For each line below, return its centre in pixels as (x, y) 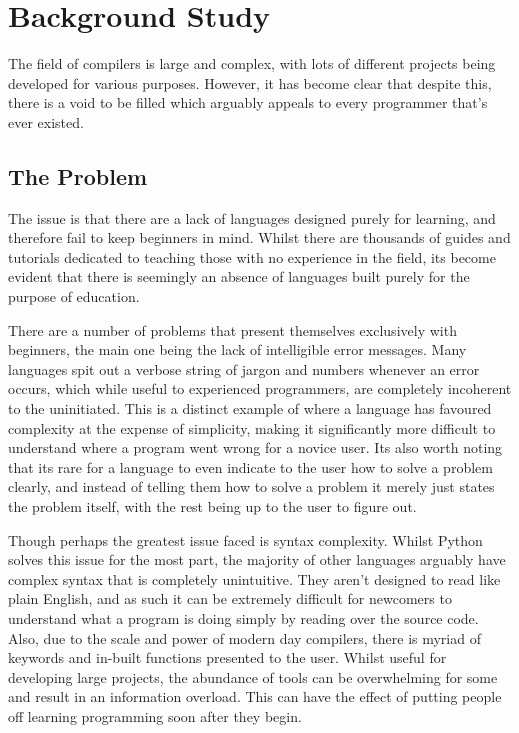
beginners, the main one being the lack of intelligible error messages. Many (237, 349)
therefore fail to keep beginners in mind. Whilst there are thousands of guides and (259, 237)
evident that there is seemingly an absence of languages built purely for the (239, 276)
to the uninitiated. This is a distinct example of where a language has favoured (250, 408)
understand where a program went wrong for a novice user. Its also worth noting (255, 447)
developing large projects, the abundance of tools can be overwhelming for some (253, 676)
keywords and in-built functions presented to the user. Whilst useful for (227, 657)
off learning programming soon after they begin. (155, 715)
